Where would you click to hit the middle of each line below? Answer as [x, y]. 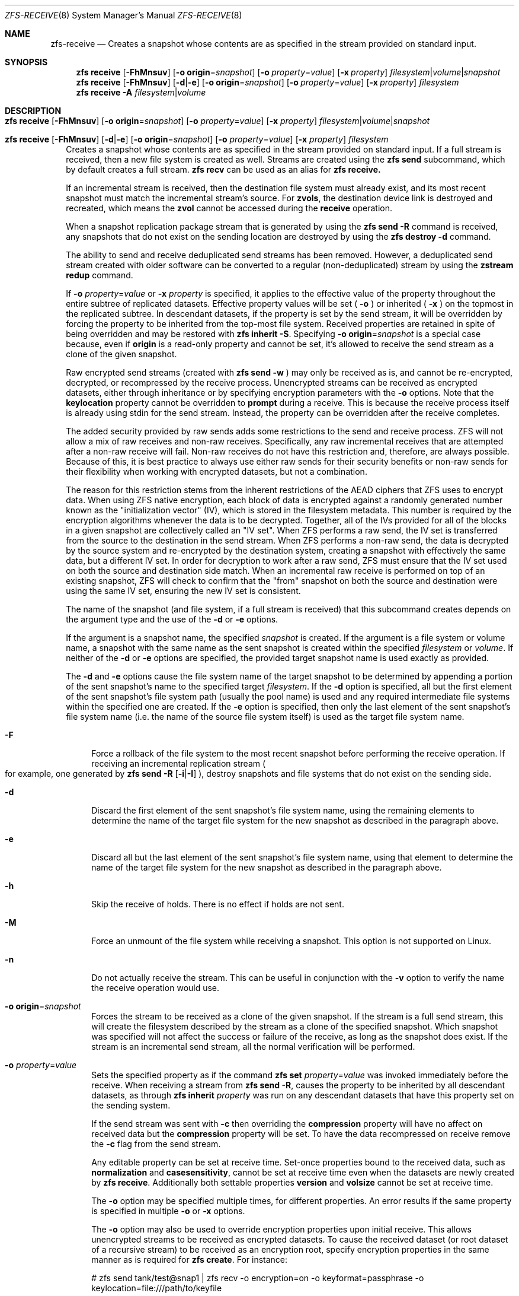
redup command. [100, 275]
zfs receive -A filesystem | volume [141, 92]
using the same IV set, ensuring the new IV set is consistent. [183, 591]
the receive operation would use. [156, 988]
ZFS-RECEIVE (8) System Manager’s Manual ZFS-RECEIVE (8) [124, 15]
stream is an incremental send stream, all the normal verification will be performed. [253, 1046]
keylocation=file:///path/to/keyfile [157, 1288]
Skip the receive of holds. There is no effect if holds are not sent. [218, 904]
